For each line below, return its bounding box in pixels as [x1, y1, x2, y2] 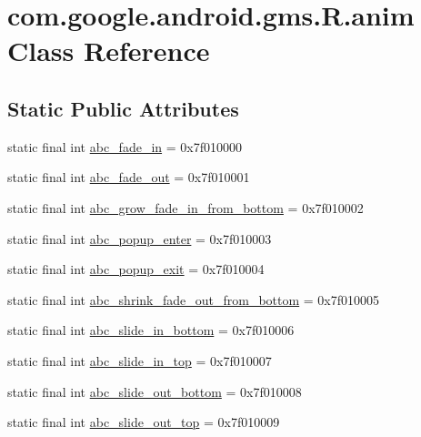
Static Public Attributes [7, 94, 239, 122]
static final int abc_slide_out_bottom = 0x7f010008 [7, 381, 302, 401]
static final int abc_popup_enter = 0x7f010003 [7, 229, 272, 248]
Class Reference [7, 32, 210, 69]
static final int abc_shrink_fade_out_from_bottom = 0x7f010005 [7, 290, 380, 309]
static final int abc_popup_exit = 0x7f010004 [7, 259, 265, 279]
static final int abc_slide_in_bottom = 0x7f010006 [7, 320, 295, 340]
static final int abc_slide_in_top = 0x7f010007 [7, 351, 272, 370]
